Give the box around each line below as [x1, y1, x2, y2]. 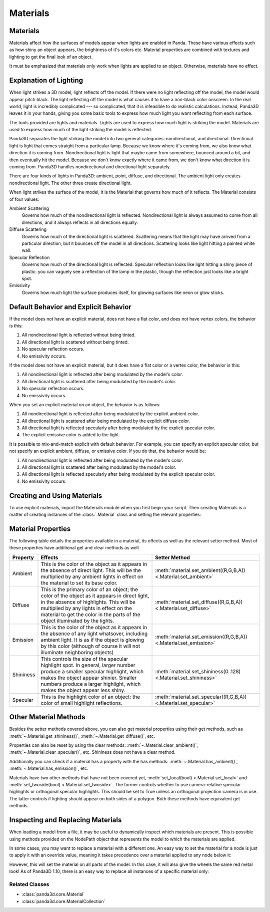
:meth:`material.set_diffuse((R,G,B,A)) [155, 598, 243, 605]
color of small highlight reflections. [40, 699, 122, 706]
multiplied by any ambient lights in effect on [40, 573, 143, 580]
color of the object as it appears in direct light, [40, 592, 149, 599]
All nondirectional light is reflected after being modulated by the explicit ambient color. [21, 411, 199, 417]
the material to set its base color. [40, 579, 117, 586]
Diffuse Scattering [9, 226, 47, 232]
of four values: [9, 196, 39, 202]
